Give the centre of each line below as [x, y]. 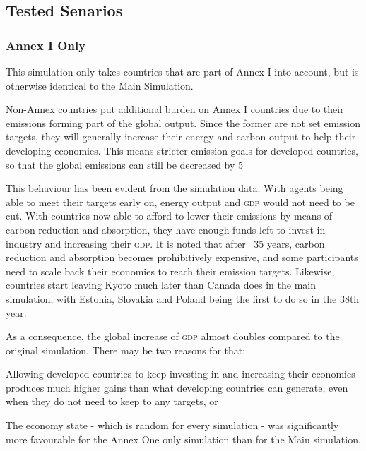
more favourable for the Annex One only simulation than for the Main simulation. [183, 439]
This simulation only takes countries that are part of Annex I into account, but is [182, 71]
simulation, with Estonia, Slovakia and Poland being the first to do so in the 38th [183, 298]
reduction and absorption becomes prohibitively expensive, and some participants [182, 257]
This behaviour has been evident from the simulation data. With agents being [175, 188]
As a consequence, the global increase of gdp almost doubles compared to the [173, 336]
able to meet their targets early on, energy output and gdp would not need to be [180, 202]
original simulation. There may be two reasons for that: [126, 350]
